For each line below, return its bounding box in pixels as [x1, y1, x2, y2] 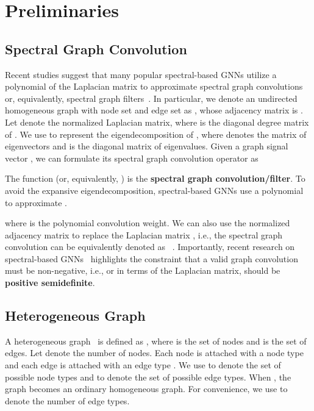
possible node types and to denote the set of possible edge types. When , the [5, 370, 291, 383]
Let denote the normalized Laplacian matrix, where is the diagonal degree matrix [5, 115, 309, 128]
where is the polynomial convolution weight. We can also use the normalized [5, 216, 290, 229]
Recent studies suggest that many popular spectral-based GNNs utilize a [5, 68, 277, 80]
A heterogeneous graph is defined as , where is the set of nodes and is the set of [5, 334, 307, 347]
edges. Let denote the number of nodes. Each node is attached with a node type [5, 346, 304, 359]
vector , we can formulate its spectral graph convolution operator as [5, 151, 259, 164]
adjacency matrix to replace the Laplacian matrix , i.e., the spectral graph [5, 228, 283, 241]
